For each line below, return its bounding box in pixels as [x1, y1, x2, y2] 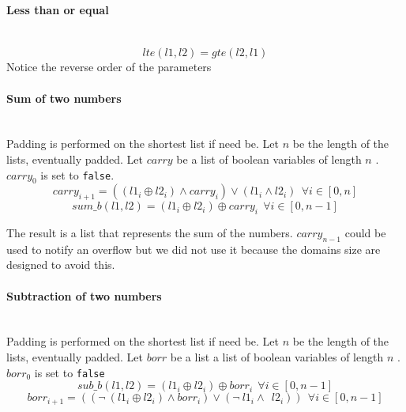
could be [344, 224, 386, 240]
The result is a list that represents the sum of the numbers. [6, 224, 293, 240]
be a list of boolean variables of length [176, 150, 362, 167]
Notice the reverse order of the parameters [6, 59, 212, 75]
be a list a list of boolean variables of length [170, 348, 384, 365]
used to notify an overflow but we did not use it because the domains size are [6, 240, 381, 257]
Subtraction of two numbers [6, 287, 162, 304]
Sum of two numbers [6, 89, 122, 106]
